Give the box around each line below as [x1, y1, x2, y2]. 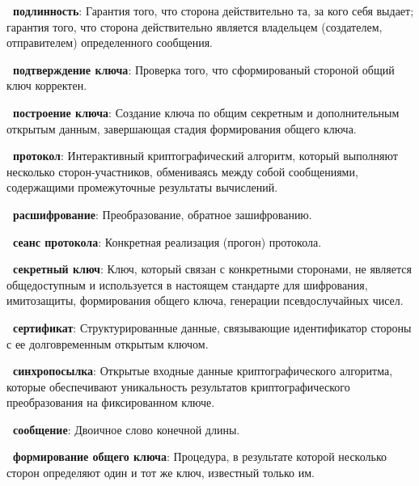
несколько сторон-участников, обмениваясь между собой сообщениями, [6, 163, 358, 180]
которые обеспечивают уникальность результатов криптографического [6, 378, 350, 395]
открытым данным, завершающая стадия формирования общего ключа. [6, 120, 357, 137]
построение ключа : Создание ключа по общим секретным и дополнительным [13, 104, 400, 120]
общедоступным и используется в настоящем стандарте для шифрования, [6, 276, 368, 293]
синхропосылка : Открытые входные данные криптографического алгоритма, [13, 362, 393, 379]
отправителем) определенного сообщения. [6, 34, 213, 51]
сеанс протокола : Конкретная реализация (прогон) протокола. [13, 233, 322, 250]
